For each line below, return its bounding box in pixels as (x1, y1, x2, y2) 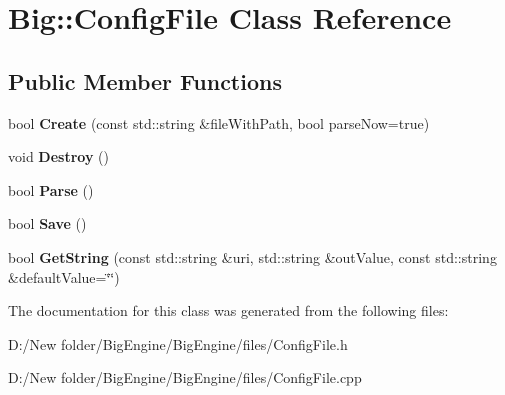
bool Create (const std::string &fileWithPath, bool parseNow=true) (8, 112, 430, 133)
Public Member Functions (8, 65, 282, 96)
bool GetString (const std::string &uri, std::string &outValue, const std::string (8, 246, 497, 267)
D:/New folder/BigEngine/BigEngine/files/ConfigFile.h (8, 333, 348, 354)
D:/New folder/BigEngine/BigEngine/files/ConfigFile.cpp (8, 367, 362, 388)
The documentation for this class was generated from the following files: (8, 300, 449, 321)
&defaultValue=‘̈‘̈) (8, 266, 120, 287)
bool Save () (8, 213, 87, 234)
